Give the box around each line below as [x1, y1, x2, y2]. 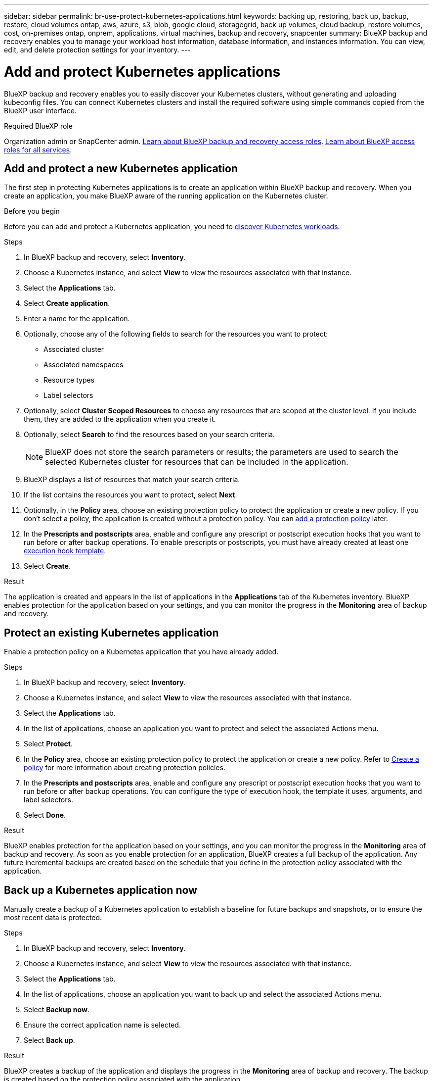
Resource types [43, 376, 95, 385]
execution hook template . [24, 546, 106, 555]
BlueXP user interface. [4, 106, 77, 115]
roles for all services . [4, 145, 72, 154]
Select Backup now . [24, 1005, 89, 1014]
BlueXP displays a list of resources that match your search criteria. [24, 475, 240, 484]
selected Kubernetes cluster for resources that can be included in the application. [45, 457, 348, 467]
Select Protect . [24, 739, 73, 748]
